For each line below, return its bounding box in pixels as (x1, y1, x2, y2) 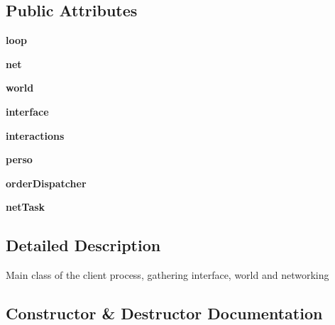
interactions (6, 128, 65, 143)
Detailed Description (6, 234, 161, 256)
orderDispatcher (6, 175, 87, 190)
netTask (6, 199, 45, 214)
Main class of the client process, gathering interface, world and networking (6, 268, 329, 282)
